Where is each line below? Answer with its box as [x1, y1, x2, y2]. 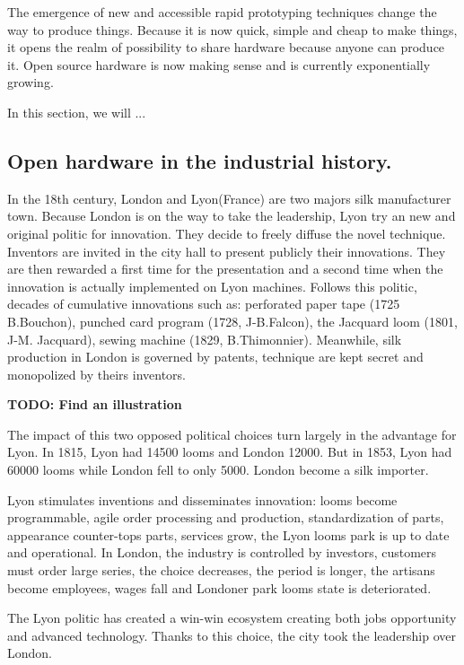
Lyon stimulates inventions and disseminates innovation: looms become [7, 490, 398, 509]
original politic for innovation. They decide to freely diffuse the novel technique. [7, 223, 446, 242]
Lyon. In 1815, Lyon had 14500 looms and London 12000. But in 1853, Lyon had [7, 442, 452, 461]
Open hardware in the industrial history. [7, 146, 392, 174]
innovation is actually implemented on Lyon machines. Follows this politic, [7, 276, 417, 295]
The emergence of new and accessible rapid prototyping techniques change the [7, 3, 437, 21]
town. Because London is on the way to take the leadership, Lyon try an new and [7, 206, 456, 225]
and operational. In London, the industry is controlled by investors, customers [7, 543, 437, 562]
